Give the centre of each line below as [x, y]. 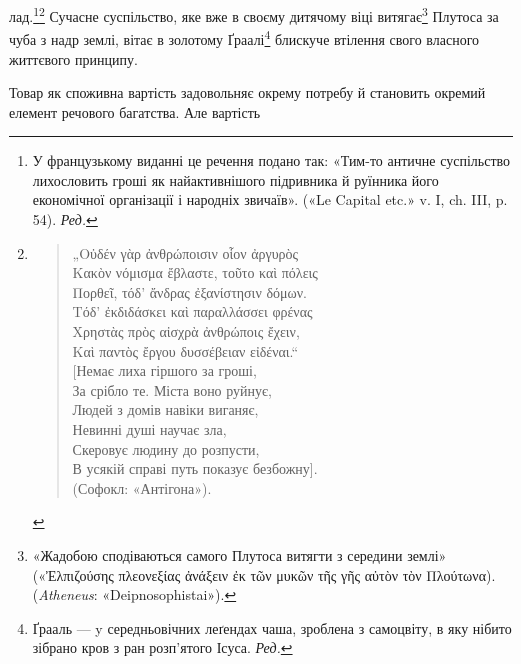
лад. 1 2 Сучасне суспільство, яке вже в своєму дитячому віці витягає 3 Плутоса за [254, 14]
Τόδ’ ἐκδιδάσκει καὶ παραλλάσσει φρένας [192, 311]
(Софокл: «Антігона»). [142, 487]
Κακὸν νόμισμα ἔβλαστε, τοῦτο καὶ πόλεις [195, 272]
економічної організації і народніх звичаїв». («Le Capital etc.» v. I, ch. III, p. [270, 199]
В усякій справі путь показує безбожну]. [195, 468]
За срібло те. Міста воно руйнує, [172, 389]
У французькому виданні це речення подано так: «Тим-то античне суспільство [271, 160]
